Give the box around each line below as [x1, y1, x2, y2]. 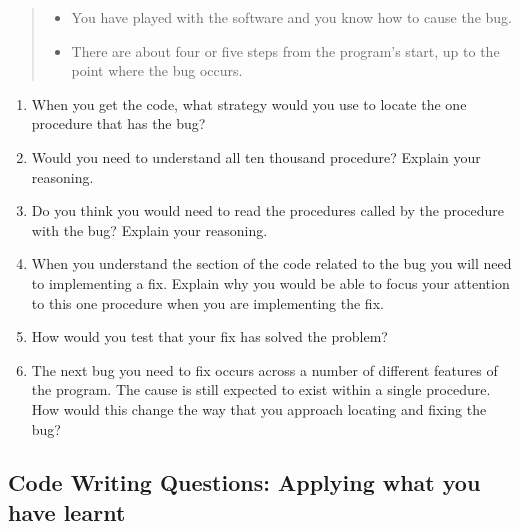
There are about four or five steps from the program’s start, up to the [71, 40, 500, 61]
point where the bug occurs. [71, 60, 243, 81]
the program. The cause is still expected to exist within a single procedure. [31, 379, 491, 400]
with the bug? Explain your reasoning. [31, 219, 268, 240]
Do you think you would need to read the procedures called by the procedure [31, 200, 505, 221]
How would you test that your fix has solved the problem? [31, 326, 388, 347]
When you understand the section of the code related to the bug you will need [31, 253, 512, 274]
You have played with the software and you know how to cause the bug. [71, 7, 512, 27]
